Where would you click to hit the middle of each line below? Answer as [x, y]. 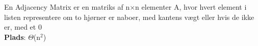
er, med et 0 [23, 27]
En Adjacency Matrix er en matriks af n [67, 7]
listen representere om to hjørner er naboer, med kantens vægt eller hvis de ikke [129, 17]
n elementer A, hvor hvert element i [191, 7]
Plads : [15, 37]
